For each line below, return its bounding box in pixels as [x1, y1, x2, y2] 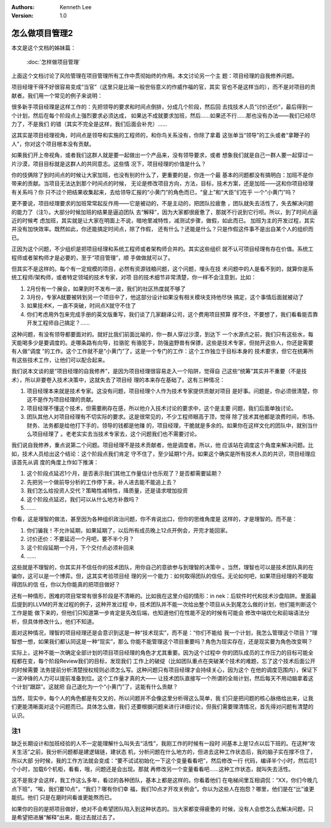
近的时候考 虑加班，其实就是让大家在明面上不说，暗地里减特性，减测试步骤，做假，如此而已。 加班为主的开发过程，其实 [11, 216, 315, 224]
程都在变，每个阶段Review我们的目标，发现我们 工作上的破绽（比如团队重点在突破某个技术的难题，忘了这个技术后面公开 [11, 658, 316, 665]
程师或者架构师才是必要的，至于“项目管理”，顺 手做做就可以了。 [11, 254, 174, 261]
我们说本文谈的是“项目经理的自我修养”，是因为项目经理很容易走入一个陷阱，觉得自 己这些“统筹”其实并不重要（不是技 [11, 368, 307, 375]
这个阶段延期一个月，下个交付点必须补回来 [26, 544, 134, 551]
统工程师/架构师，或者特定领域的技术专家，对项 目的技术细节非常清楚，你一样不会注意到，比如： [11, 273, 257, 281]
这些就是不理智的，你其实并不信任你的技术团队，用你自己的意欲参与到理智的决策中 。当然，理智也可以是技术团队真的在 [11, 564, 314, 571]
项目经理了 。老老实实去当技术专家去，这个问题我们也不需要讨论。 [31, 430, 200, 438]
